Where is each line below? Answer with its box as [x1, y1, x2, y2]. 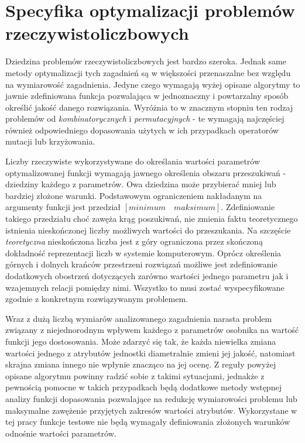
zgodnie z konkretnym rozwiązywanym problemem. [5, 293, 188, 305]
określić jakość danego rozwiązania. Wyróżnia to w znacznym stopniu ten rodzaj [5, 101, 293, 113]
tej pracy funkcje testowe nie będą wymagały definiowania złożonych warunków [5, 415, 290, 428]
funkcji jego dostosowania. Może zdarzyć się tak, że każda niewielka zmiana [5, 335, 276, 347]
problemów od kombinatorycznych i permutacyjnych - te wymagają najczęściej [5, 112, 285, 125]
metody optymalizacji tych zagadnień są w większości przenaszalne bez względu [5, 66, 291, 78]
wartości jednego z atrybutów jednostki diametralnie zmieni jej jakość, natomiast [5, 346, 296, 359]
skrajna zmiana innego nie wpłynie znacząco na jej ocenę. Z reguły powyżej [5, 358, 276, 370]
